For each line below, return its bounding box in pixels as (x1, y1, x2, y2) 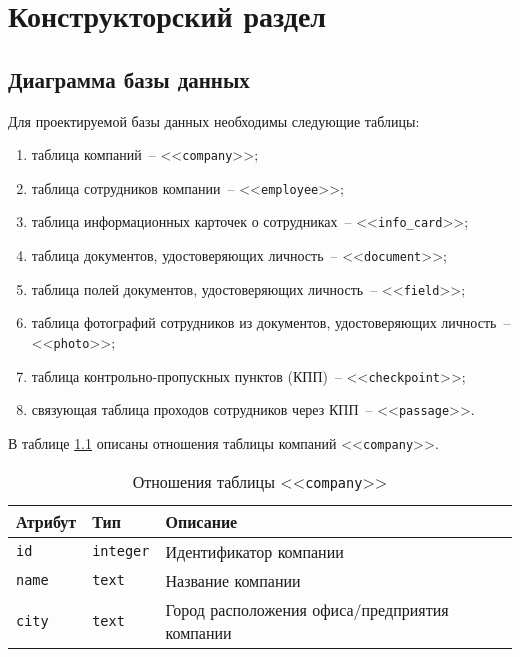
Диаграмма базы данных (8, 63, 250, 94)
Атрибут (16, 509, 77, 533)
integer (92, 543, 150, 560)
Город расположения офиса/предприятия (165, 597, 449, 621)
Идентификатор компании (165, 539, 344, 563)
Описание (165, 509, 238, 533)
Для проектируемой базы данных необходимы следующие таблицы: (8, 110, 420, 131)
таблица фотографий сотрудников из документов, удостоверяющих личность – (31, 312, 511, 333)
